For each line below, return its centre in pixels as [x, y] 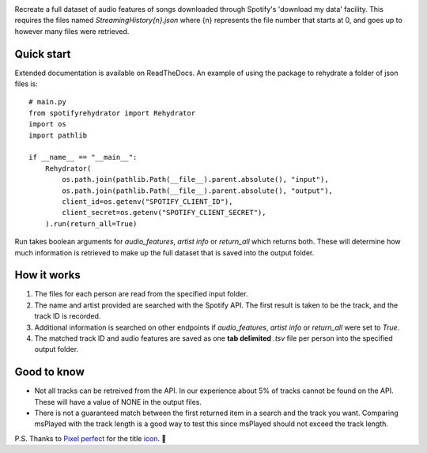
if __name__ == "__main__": [83, 157]
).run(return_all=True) [91, 224]
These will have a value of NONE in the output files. [118, 402]
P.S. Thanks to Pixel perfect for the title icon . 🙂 [91, 438]
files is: [26, 84]
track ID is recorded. [68, 316]
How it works [47, 276]
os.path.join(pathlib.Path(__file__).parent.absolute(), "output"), [198, 191]
